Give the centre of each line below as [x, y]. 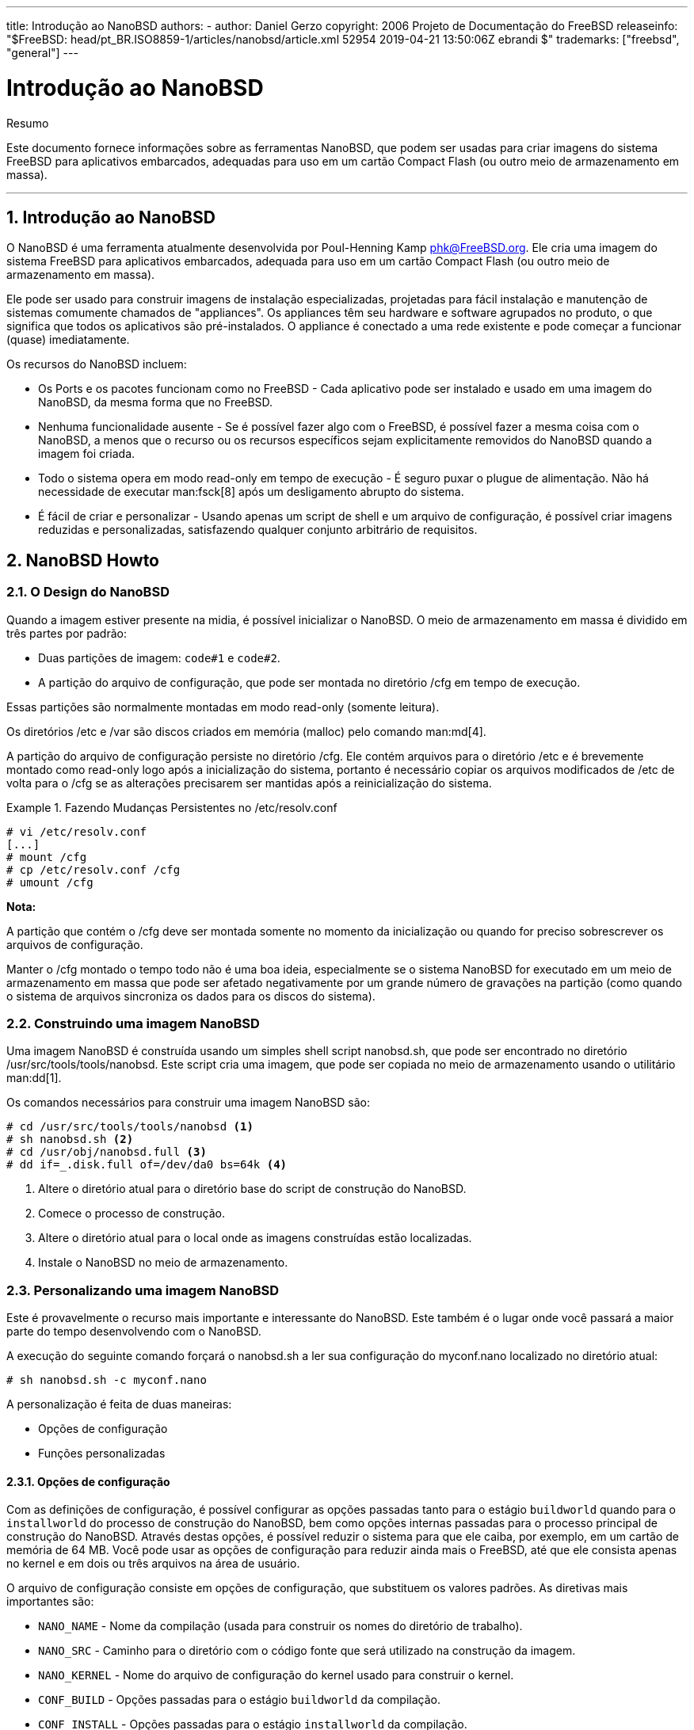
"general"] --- [42, 53]
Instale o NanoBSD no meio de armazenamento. [163, 1263]
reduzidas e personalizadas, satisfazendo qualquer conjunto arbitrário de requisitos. [258, 530]
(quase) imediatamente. [68, 340]
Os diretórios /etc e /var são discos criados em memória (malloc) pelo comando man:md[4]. [246, 731]
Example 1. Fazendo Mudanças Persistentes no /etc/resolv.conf [172, 807]
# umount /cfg [50, 882]
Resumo [28, 123]
